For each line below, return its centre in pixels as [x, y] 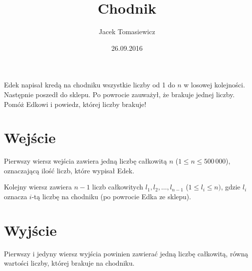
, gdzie [231, 187]
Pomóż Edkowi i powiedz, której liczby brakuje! [75, 104]
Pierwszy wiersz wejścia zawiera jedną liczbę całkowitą [85, 161]
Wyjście [31, 230]
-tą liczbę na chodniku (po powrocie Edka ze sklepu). [111, 196]
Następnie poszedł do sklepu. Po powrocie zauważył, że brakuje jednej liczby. [119, 94]
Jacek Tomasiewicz [127, 31]
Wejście [30, 137]
